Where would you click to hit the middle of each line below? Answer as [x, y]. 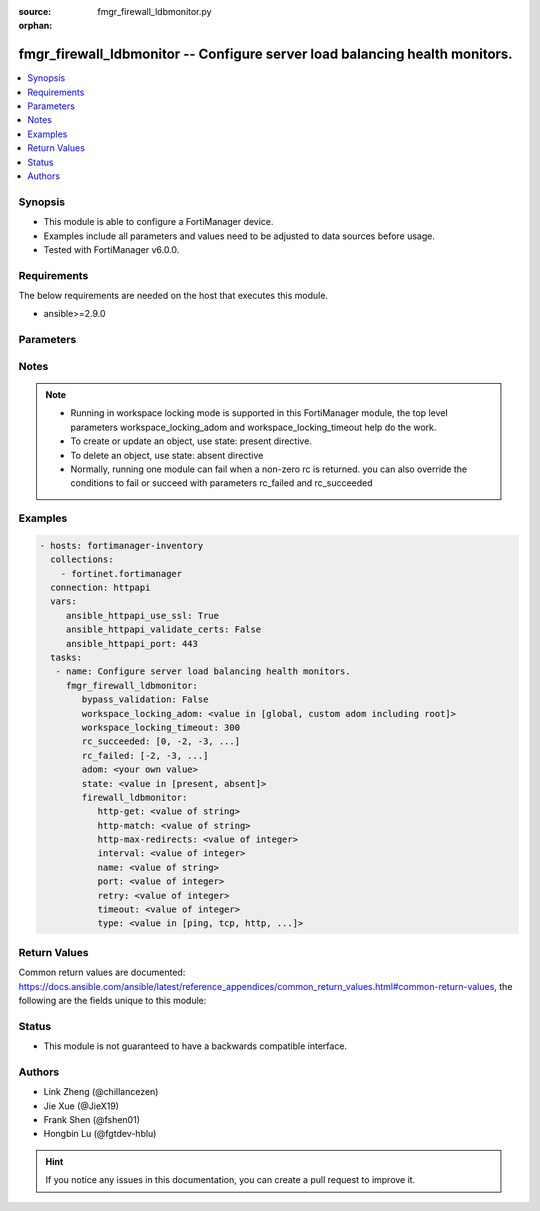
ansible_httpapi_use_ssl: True [142, 615]
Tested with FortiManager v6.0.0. [111, 249]
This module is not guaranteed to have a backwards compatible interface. [195, 1046]
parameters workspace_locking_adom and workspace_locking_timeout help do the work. [253, 427]
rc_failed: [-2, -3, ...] [145, 755]
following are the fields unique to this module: [112, 1000]
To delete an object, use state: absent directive [167, 455]
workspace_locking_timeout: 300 [160, 727]
